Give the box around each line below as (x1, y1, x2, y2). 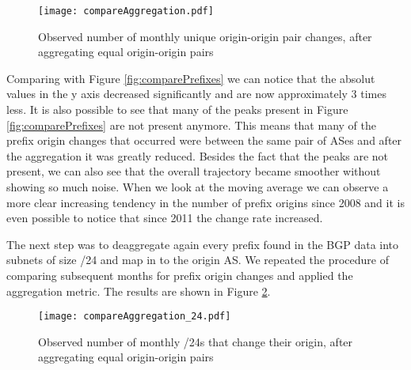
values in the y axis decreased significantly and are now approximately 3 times (6, 85, 386, 102)
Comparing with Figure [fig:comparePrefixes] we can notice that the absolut (6, 70, 375, 86)
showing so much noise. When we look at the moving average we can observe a (6, 179, 389, 194)
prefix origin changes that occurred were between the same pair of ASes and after (6, 132, 402, 149)
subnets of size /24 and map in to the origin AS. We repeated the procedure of (6, 251, 389, 268)
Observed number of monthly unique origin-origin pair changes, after (38, 28, 372, 44)
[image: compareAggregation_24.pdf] (38, 311, 231, 323)
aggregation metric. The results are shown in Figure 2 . (6, 282, 271, 299)
